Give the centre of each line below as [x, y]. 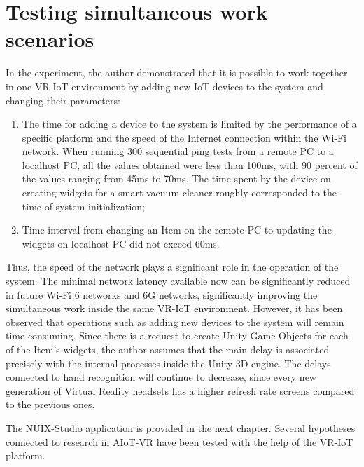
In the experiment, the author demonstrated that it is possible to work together [177, 73]
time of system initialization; [83, 206]
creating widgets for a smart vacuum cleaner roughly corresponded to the [180, 192]
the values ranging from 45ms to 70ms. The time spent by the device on [176, 178]
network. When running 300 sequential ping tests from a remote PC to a [178, 151]
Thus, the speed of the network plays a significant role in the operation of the [172, 267]
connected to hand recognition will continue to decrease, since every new [161, 377]
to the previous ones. [50, 404]
